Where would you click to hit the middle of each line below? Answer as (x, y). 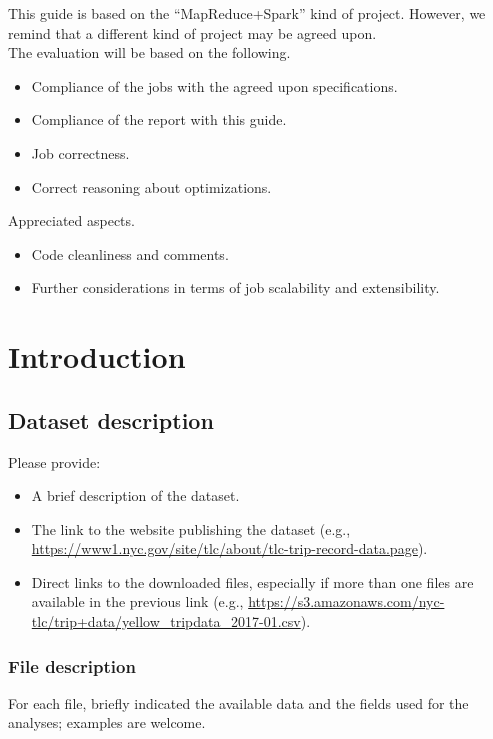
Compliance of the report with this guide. (159, 119)
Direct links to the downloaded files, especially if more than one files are (252, 581)
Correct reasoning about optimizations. (151, 186)
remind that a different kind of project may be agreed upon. (192, 32)
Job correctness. (80, 152)
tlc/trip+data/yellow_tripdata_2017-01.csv (166, 621)
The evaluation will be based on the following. (149, 52)
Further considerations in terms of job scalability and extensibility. (235, 287)
